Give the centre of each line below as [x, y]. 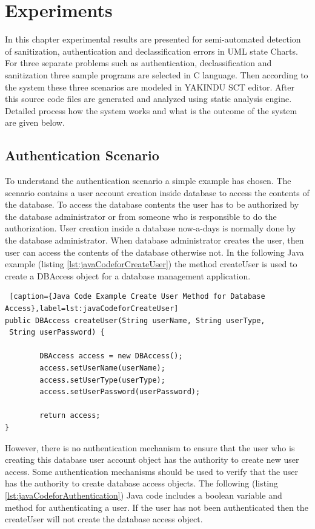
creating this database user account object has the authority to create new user [152, 459]
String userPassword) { [57, 333]
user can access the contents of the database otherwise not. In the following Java [154, 252]
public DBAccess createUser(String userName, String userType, [135, 320]
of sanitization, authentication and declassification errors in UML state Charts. [151, 51]
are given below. [35, 122]
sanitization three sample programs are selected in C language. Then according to [157, 74]
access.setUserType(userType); [102, 380]
